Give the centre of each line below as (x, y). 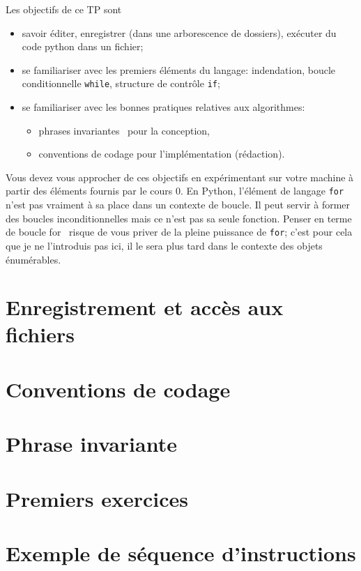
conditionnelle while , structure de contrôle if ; (121, 83)
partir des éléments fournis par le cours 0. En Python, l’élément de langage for (175, 191)
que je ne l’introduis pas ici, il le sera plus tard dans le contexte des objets (164, 245)
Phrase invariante (91, 444)
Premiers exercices (97, 498)
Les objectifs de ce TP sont (64, 9)
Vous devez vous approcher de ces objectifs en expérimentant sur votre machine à (180, 177)
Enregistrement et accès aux (145, 307)
